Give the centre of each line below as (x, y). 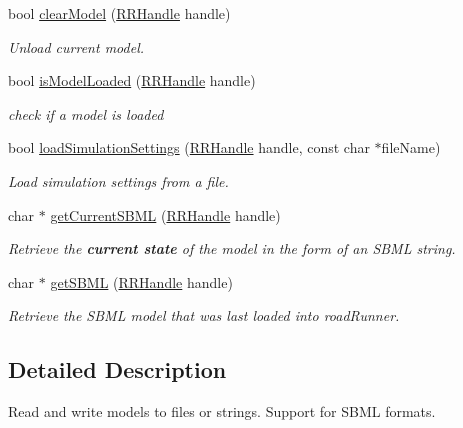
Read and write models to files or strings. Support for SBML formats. (222, 411)
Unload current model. (76, 46)
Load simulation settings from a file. (118, 180)
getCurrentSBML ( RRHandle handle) (165, 214)
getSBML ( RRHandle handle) (141, 281)
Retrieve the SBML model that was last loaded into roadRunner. (204, 315)
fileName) (411, 147)
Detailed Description (117, 369)
